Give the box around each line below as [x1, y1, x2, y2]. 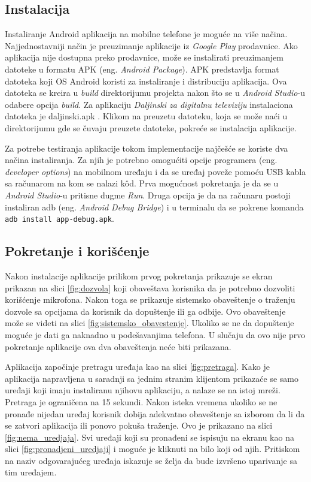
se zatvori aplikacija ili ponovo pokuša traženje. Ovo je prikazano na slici [5, 419, 273, 432]
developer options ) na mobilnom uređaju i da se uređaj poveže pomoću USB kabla [5, 165, 306, 177]
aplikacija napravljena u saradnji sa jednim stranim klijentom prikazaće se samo [5, 372, 298, 384]
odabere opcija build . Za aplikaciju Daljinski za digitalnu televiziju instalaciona [5, 98, 293, 110]
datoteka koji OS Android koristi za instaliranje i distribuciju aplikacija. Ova [5, 74, 287, 87]
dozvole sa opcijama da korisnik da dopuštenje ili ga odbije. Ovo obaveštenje [5, 305, 286, 317]
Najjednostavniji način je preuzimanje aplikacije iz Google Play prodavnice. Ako [5, 39, 298, 52]
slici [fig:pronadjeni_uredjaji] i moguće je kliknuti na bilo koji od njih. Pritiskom [5, 442, 300, 455]
